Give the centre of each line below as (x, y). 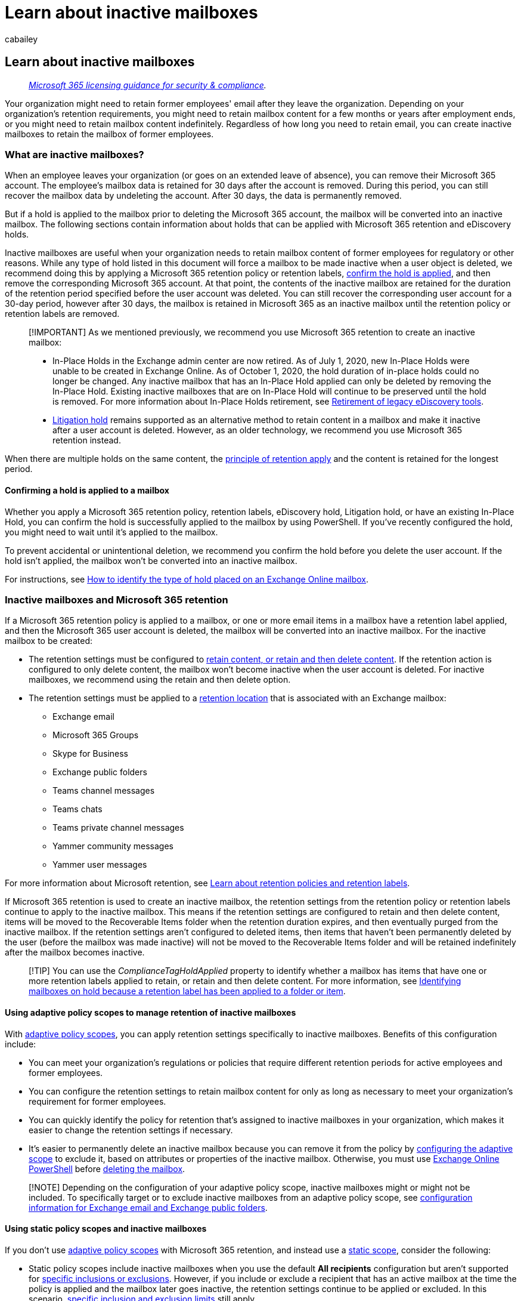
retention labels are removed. (62, 314)
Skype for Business (91, 754)
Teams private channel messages (118, 828)
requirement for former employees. (97, 1101)
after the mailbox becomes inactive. (75, 952)
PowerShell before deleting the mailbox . (107, 1169)
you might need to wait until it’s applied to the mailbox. (111, 532)
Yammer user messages (100, 865)
